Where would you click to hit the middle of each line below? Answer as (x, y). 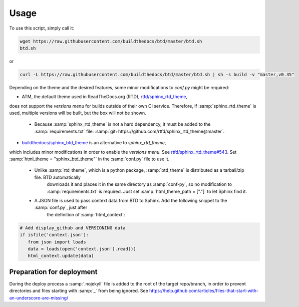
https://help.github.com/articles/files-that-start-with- (204, 291)
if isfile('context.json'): (54, 235)
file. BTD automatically (58, 177)
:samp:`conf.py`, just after (61, 207)
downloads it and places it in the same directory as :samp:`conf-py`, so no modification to (139, 184)
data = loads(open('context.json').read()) (82, 249)
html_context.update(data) (61, 256)
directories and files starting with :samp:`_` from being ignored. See (79, 291)
